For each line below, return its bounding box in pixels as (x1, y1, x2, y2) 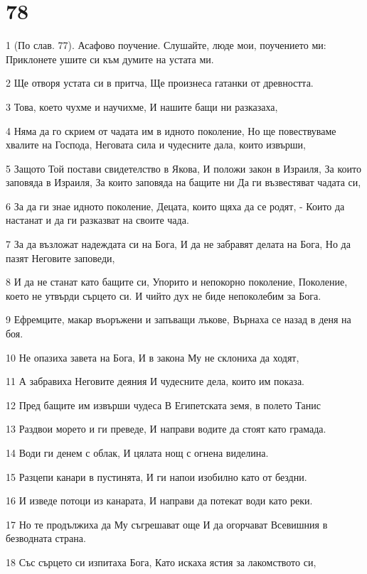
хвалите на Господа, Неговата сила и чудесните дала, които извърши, (6, 137, 307, 152)
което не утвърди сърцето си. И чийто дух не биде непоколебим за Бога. (6, 288, 321, 303)
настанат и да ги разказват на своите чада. (6, 212, 189, 227)
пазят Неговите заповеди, (6, 250, 115, 265)
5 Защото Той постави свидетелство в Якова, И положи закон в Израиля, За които (6, 161, 361, 175)
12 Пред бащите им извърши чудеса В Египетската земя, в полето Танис (6, 397, 321, 412)
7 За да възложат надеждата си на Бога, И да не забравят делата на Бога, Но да (6, 237, 351, 251)
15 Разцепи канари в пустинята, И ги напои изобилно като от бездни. (6, 469, 307, 484)
